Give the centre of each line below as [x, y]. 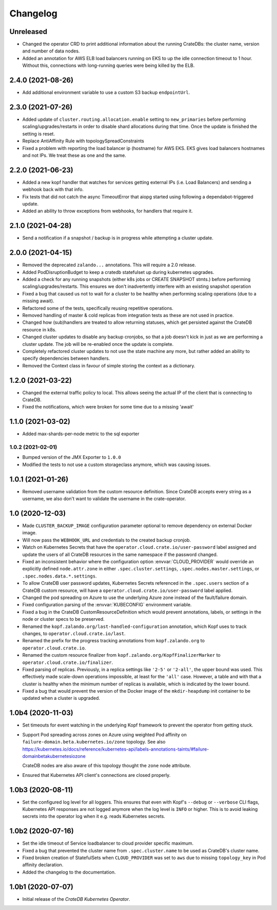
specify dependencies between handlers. [66, 358]
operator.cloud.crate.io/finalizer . [68, 662]
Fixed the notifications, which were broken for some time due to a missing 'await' [108, 407]
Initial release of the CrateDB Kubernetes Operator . [76, 899]
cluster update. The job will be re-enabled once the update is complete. [98, 344]
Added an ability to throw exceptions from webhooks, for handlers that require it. [108, 211]
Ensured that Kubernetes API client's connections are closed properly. [96, 775]
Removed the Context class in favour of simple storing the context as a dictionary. [109, 365]
